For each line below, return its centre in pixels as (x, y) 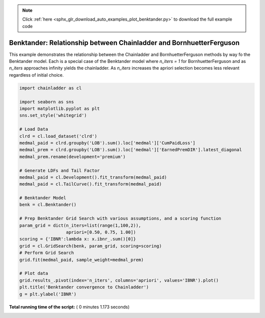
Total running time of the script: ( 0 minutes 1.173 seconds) (69, 307)
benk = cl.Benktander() (48, 205)
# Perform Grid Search (47, 253)
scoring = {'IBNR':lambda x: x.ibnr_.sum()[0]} (78, 239)
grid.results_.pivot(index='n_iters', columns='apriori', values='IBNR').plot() (119, 280)
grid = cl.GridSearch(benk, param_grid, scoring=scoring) (91, 246)
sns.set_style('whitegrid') (53, 116)
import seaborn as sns (47, 102)
